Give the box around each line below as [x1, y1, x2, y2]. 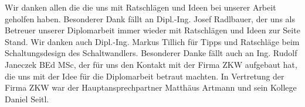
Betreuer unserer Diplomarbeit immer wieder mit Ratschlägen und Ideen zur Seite [5, 24, 300, 36]
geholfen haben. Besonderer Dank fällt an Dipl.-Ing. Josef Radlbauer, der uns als [5, 12, 295, 25]
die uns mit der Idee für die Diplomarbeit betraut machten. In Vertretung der [5, 70, 284, 82]
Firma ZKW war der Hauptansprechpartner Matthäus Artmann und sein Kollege [5, 81, 297, 94]
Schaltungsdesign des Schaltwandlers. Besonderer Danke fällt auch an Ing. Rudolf [5, 47, 297, 59]
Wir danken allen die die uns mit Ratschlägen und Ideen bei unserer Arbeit [5, 1, 276, 13]
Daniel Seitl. [5, 92, 49, 105]
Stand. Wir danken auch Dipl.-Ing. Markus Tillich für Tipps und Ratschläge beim [5, 35, 300, 47]
